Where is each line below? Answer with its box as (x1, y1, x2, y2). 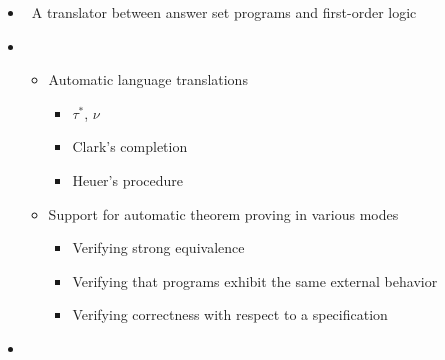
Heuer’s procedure (72, 169, 184, 190)
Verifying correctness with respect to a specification (72, 304, 388, 325)
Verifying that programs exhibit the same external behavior (72, 270, 438, 291)
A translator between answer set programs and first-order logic (31, 2, 417, 22)
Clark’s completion (72, 136, 188, 157)
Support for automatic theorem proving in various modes (48, 203, 399, 224)
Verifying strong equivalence (72, 237, 245, 258)
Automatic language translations (48, 69, 248, 90)
